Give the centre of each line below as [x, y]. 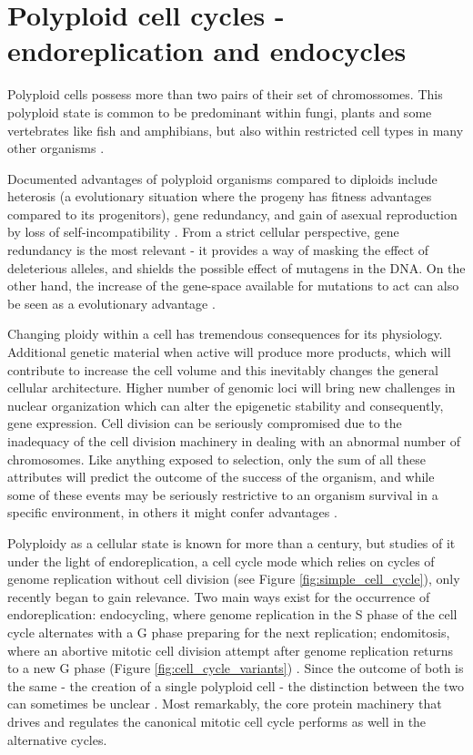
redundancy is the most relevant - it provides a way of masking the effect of [218, 250]
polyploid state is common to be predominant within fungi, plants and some [220, 112]
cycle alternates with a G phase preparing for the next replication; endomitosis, [229, 632]
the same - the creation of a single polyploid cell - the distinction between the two [236, 685]
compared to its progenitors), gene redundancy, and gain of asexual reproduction [232, 214]
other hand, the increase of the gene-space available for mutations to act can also [233, 286]
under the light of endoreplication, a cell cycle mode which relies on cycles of [221, 561]
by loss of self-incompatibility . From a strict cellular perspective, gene [203, 232]
